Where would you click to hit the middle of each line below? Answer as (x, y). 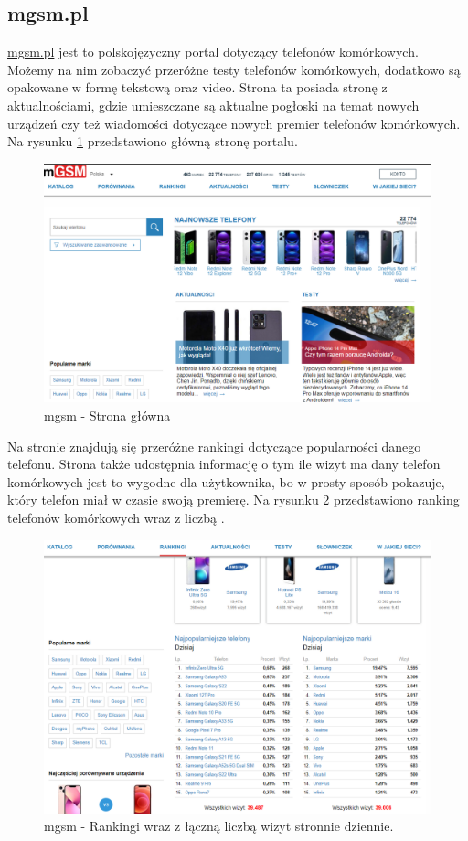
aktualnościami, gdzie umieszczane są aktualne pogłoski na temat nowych (213, 105)
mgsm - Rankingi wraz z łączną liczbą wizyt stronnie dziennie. (219, 826)
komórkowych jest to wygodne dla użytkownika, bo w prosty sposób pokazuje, (226, 481)
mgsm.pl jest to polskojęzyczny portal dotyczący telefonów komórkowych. (213, 52)
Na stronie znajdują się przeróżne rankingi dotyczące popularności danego (214, 446)
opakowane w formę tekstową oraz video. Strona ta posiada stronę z (197, 87)
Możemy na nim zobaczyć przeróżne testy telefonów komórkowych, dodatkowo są (234, 69)
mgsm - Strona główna (107, 415)
